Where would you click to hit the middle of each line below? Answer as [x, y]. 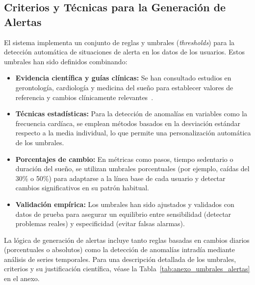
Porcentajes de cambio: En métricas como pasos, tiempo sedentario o [124, 159]
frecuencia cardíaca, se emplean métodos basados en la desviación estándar [128, 123]
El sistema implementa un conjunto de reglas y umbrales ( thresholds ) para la [119, 42]
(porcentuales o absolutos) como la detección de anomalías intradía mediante [119, 249]
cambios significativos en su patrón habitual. [82, 188]
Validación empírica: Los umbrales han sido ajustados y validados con [125, 204]
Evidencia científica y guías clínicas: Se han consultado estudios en [123, 78]
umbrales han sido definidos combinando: [66, 61]
